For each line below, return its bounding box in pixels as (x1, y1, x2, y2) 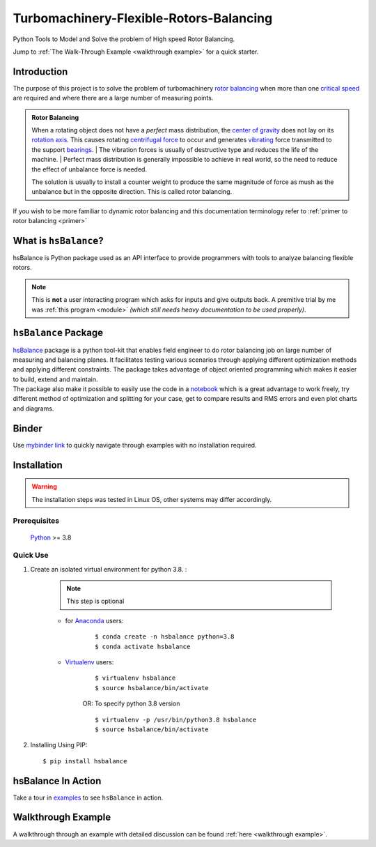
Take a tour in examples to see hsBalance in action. (13, 793, 164, 802)
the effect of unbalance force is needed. (31, 165, 148, 174)
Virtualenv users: (65, 658, 114, 666)
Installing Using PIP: (30, 741, 88, 749)
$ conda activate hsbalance (95, 642, 191, 650)
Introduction (13, 66, 68, 77)
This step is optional (66, 597, 125, 606)
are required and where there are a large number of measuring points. (13, 94, 214, 102)
